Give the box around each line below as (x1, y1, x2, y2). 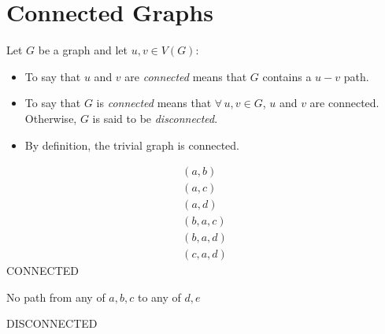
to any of (137, 288, 181, 305)
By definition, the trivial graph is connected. (24, 136, 240, 153)
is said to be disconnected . (92, 109, 218, 126)
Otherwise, (24, 109, 77, 126)
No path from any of (6, 288, 106, 305)
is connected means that (96, 95, 212, 111)
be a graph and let (38, 42, 128, 58)
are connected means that (124, 68, 247, 84)
